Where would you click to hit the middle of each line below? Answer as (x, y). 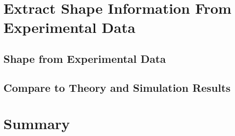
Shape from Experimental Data (85, 58)
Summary (37, 123)
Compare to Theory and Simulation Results (117, 87)
